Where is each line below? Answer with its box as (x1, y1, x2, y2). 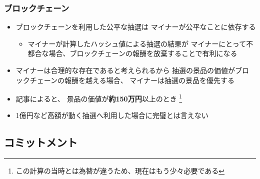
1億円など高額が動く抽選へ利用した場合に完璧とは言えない (15, 110, 208, 120)
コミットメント (4, 134, 77, 150)
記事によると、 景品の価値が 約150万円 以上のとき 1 (15, 92, 182, 103)
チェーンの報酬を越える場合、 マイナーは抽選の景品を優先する (29, 74, 235, 85)
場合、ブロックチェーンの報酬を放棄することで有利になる (48, 48, 237, 58)
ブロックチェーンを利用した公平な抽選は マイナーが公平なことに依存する (15, 21, 256, 32)
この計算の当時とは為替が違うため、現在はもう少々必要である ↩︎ (15, 165, 224, 176)
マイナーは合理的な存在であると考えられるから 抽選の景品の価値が (15, 65, 235, 75)
